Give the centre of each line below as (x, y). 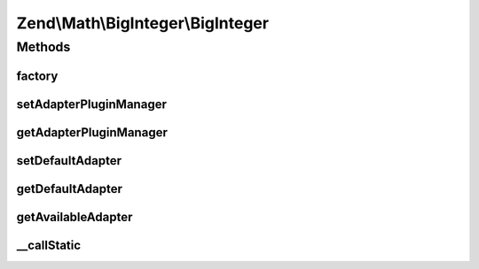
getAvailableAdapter (75, 217)
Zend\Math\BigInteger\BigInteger (143, 23)
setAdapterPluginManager (92, 104)
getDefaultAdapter (70, 189)
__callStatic (49, 245)
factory (37, 76)
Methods (43, 47)
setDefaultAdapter (69, 161)
